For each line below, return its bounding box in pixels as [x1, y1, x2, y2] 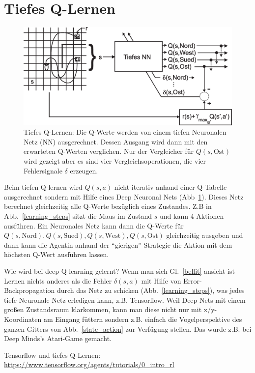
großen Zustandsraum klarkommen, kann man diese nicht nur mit [4, 304, 202, 315]
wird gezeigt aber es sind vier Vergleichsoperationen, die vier [24, 156, 206, 166]
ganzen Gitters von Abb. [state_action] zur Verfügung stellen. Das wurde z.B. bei [4, 323, 252, 334]
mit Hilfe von [141, 275, 181, 286]
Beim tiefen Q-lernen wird [4, 182, 83, 192]
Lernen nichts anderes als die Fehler [4, 275, 112, 286]
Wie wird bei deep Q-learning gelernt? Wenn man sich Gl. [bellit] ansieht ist [4, 266, 235, 276]
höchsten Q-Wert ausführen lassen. [4, 249, 109, 259]
